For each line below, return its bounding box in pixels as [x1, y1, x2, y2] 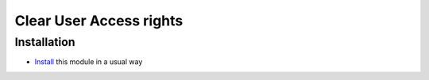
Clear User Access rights [14, 12, 184, 29]
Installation [14, 35, 75, 49]
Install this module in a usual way [34, 57, 143, 67]
